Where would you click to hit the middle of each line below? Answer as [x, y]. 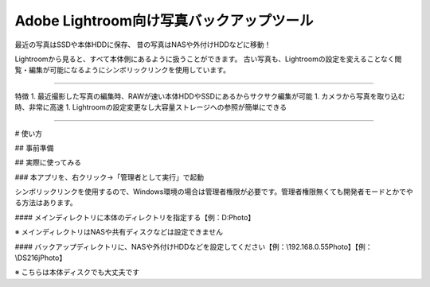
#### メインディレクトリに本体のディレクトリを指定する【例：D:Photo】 [135, 217]
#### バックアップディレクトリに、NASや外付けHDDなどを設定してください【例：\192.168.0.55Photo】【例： [194, 246]
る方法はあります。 [46, 203]
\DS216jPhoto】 [41, 258]
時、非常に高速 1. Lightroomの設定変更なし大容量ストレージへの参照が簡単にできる [150, 107]
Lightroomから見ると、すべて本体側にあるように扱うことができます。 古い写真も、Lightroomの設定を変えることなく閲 [208, 59]
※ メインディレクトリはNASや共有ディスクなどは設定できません [119, 232]
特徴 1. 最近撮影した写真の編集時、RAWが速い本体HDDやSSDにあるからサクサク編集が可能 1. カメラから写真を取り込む [210, 96]
